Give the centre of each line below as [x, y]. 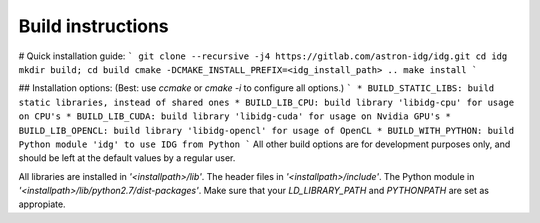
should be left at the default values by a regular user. [127, 158]
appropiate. [42, 204]
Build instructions [93, 26]
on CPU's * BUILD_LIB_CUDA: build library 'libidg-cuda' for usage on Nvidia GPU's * [235, 116]
